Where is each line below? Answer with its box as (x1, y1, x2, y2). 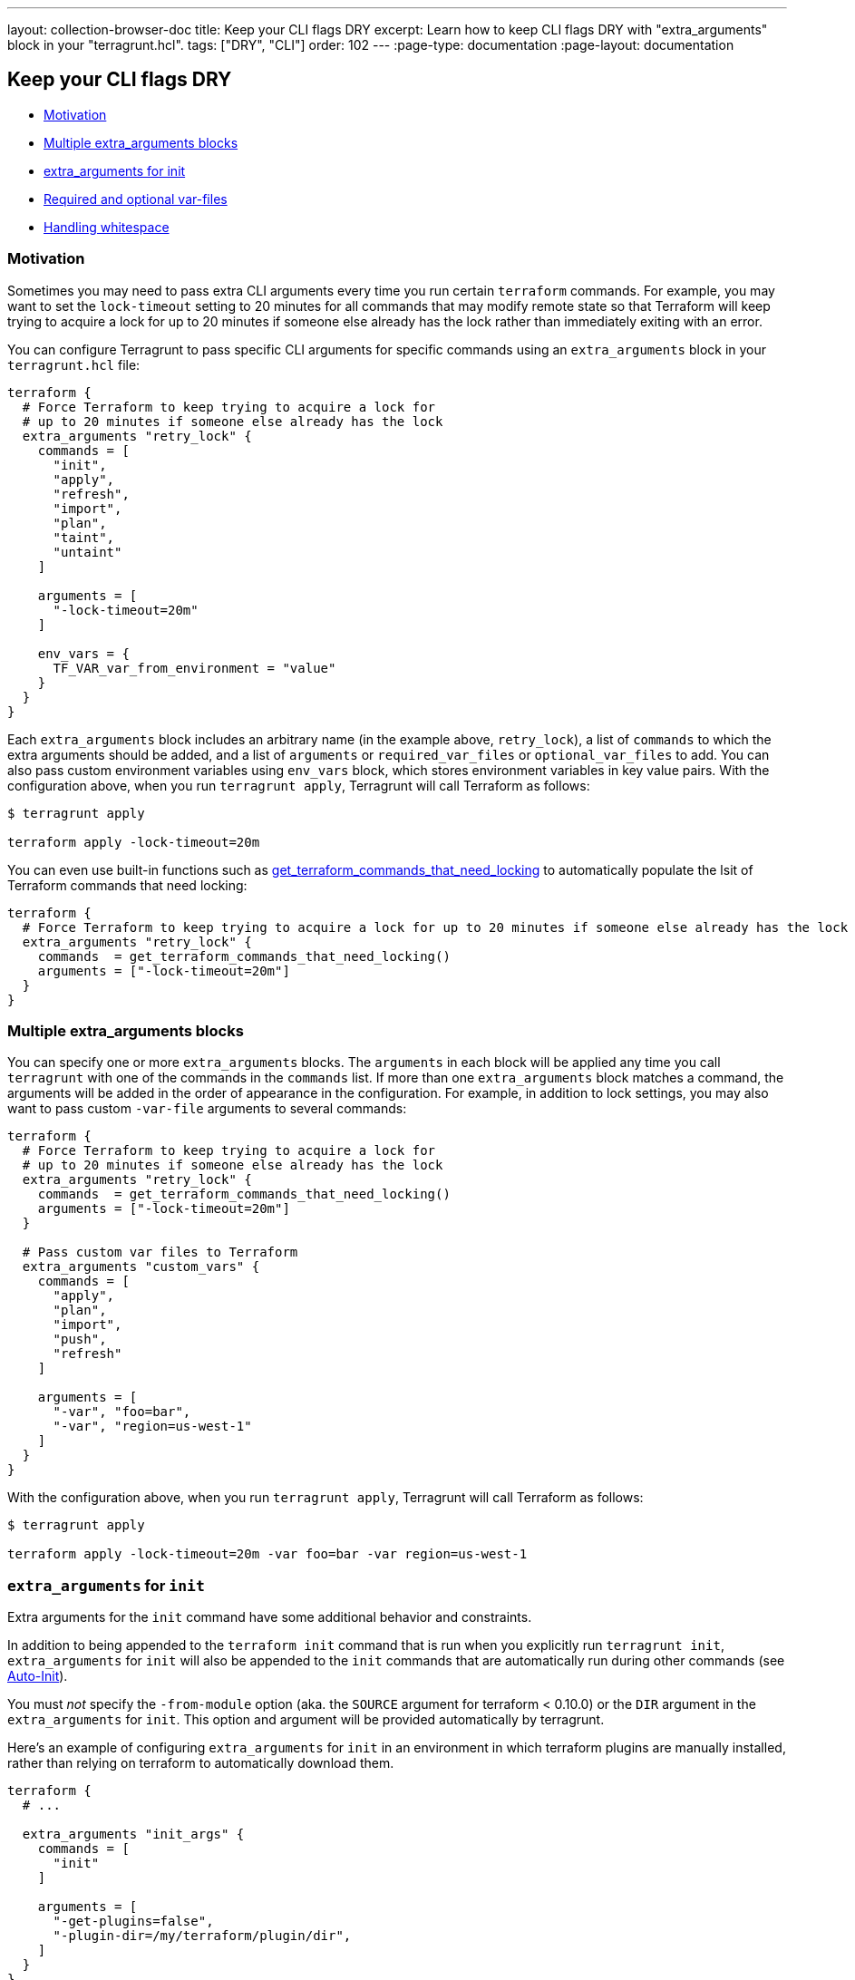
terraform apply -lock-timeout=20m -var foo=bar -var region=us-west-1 (7, 1547, 528, 1562)
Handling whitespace (44, 218, 170, 235)
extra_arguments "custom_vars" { (22, 1259, 260, 1275)
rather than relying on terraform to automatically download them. (7, 1755, 394, 1771)
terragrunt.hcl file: (7, 356, 141, 373)
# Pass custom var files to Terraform (22, 1245, 298, 1260)
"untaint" (53, 544, 122, 559)
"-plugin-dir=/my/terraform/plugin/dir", (53, 1928, 352, 1944)
